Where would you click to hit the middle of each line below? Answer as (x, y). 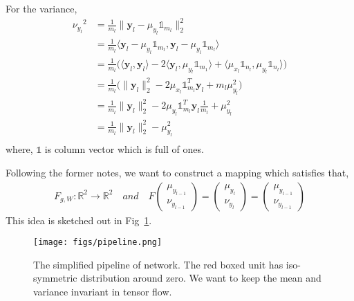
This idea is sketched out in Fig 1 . (79, 220)
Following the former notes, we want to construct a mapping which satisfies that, (177, 172)
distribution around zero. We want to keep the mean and (201, 278)
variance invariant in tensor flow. (103, 291)
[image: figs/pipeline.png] (98, 243)
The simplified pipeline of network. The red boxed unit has (158, 264)
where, (19, 149)
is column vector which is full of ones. (124, 149)
